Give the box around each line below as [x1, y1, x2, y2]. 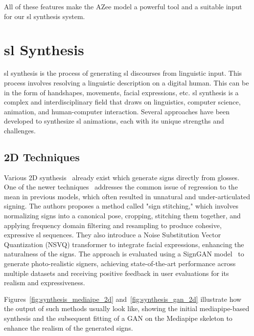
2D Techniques [4, 149, 80, 164]
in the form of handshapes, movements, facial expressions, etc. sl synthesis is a [4, 87, 239, 97]
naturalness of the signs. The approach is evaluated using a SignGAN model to [4, 249, 244, 259]
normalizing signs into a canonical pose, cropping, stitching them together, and [4, 210, 241, 221]
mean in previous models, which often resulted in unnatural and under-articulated [4, 191, 250, 201]
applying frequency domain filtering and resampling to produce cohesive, [4, 220, 222, 230]
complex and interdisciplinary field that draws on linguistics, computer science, [4, 97, 241, 107]
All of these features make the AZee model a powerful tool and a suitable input [4, 1, 242, 11]
